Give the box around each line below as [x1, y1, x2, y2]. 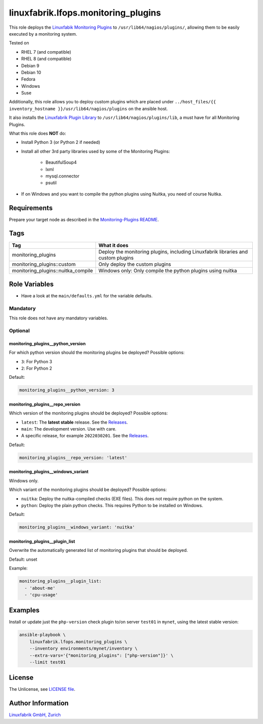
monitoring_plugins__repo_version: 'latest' [19, 455, 128, 460]
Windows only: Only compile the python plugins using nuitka [98, 267, 237, 274]
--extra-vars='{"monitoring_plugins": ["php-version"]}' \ [29, 652, 174, 658]
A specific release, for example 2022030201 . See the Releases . [21, 433, 149, 439]
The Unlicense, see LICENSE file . [9, 686, 75, 692]
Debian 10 [21, 69, 41, 75]
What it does [98, 242, 129, 249]
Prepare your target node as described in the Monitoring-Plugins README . [9, 216, 159, 222]
